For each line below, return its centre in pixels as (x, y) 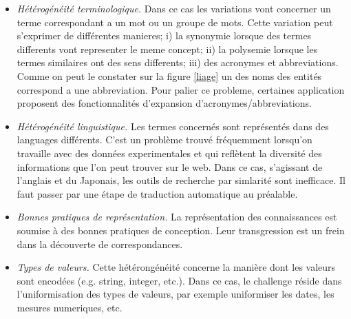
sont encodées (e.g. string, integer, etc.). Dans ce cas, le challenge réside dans (179, 280)
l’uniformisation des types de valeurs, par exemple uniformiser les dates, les (175, 294)
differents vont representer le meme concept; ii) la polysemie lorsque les (167, 49)
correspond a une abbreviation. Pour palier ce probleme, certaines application (181, 89)
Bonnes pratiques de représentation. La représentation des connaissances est (177, 217)
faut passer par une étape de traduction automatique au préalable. (157, 193)
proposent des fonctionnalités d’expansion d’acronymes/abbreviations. (164, 103)
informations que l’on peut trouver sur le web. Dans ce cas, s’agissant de (170, 166)
